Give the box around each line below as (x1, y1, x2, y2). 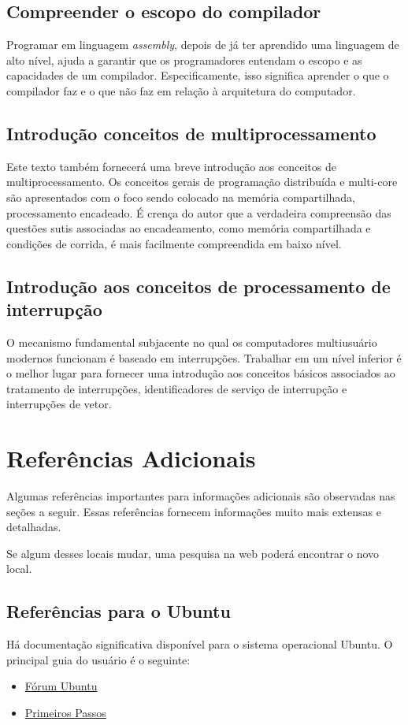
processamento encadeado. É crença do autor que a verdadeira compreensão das (6, 204, 391, 221)
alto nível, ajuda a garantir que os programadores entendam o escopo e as (6, 51, 362, 68)
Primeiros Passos (24, 704, 106, 720)
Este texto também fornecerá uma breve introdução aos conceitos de (6, 158, 336, 174)
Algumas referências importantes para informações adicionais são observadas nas (6, 488, 395, 504)
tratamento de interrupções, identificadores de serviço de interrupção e (6, 380, 347, 396)
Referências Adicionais (6, 442, 256, 474)
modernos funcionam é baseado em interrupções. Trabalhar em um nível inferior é (6, 349, 402, 366)
